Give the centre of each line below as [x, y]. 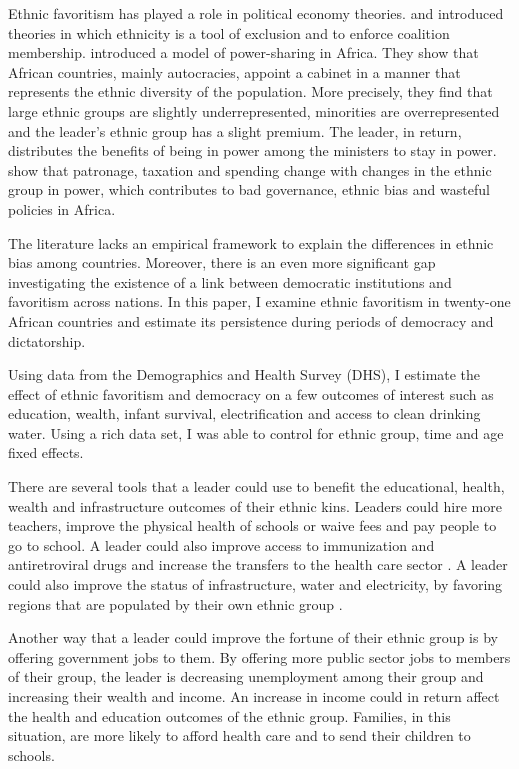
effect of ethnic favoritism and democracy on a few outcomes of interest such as [251, 393]
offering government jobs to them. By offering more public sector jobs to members [259, 656]
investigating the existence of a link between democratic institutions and [230, 281]
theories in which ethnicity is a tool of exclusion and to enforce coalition [229, 32]
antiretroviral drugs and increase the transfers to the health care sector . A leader [258, 564]
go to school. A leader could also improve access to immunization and [221, 544]
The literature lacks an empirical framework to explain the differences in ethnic [251, 242]
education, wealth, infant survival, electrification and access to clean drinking [244, 413]
